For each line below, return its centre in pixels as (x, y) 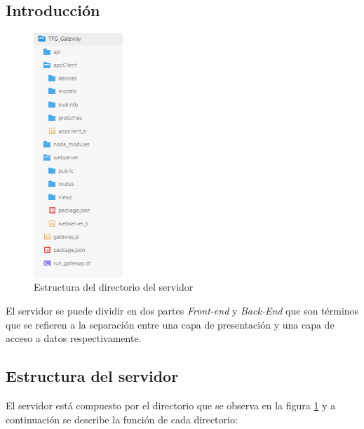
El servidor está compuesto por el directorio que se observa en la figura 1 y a (171, 405)
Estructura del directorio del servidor (114, 287)
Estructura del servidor (92, 376)
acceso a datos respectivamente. (74, 338)
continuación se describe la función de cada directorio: (122, 419)
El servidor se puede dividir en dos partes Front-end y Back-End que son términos (182, 310)
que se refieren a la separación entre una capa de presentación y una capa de (170, 324)
